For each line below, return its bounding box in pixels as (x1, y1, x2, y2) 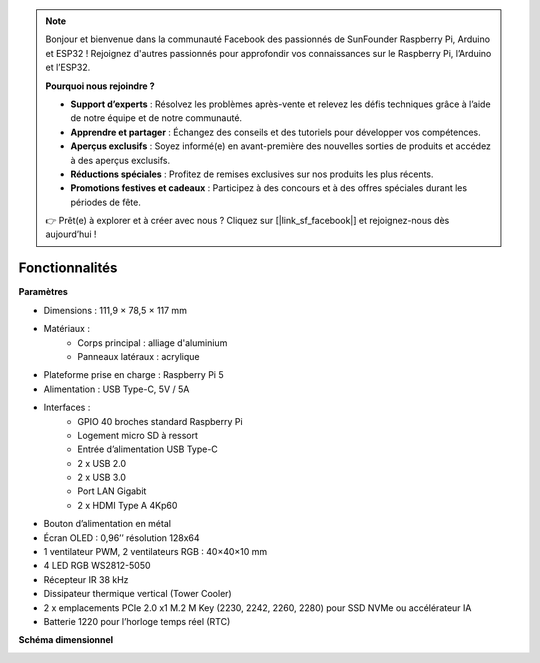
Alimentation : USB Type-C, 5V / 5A (43, 383, 190, 395)
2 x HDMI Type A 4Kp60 (77, 499, 178, 511)
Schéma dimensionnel (18, 634, 114, 646)
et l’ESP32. (45, 61, 91, 74)
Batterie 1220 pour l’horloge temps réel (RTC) (43, 615, 231, 627)
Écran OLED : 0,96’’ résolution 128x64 (43, 531, 200, 544)
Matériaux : (43, 323, 90, 335)
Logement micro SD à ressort (77, 429, 199, 441)
